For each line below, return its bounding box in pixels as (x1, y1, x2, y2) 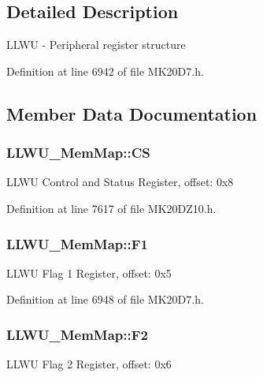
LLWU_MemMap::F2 (6, 324, 149, 344)
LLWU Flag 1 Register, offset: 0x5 (6, 264, 172, 281)
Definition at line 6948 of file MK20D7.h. (6, 291, 204, 308)
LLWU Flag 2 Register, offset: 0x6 (6, 356, 172, 372)
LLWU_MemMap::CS (6, 143, 150, 162)
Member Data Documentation (6, 101, 257, 125)
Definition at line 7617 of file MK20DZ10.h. (6, 200, 217, 216)
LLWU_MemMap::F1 (6, 233, 149, 253)
